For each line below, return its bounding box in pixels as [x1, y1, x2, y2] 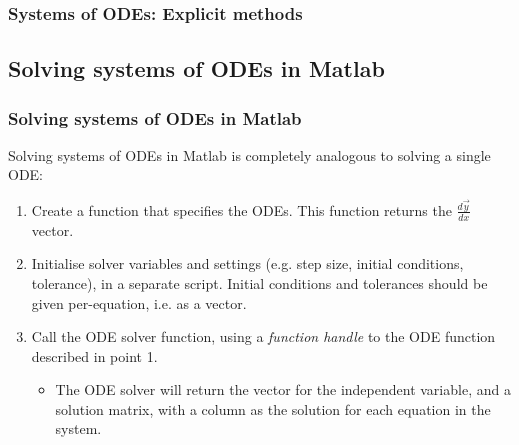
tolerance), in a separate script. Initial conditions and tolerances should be [31, 272, 488, 293]
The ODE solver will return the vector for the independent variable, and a [55, 379, 511, 400]
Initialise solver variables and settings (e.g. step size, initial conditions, [31, 253, 464, 274]
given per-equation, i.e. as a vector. [31, 292, 247, 313]
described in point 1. [31, 345, 158, 366]
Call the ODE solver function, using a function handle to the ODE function [31, 326, 496, 347]
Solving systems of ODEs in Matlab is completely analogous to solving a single [8, 144, 491, 165]
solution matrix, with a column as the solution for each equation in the [55, 398, 491, 419]
